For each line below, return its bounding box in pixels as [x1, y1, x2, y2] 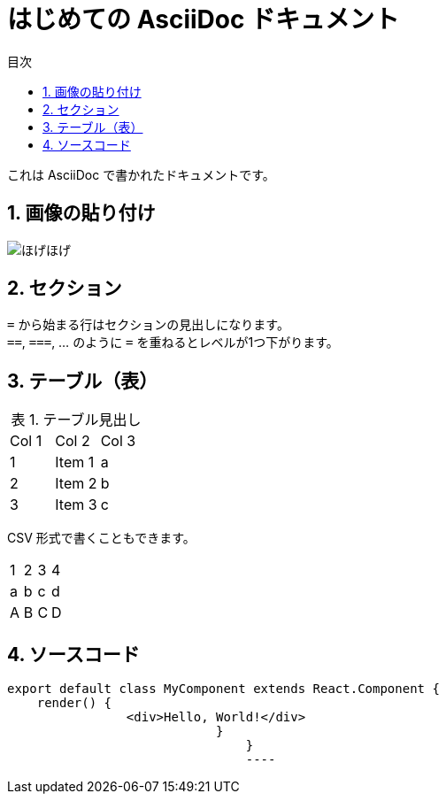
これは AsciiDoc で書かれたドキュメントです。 [7, 166, 275, 182]
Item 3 [55, 496, 97, 514]
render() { [36, 696, 112, 711]
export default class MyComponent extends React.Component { [7, 682, 440, 697]
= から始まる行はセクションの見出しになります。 [7, 317, 289, 333]
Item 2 [55, 474, 97, 493]
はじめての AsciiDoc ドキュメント [7, 4, 400, 35]
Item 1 [55, 453, 95, 472]
